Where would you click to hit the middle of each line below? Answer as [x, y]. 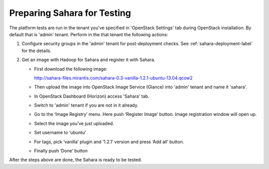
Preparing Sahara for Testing [70, 13]
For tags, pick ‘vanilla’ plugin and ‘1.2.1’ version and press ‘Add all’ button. [109, 142]
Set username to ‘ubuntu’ [60, 133]
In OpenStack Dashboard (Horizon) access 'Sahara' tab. [92, 96]
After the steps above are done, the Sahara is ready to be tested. [75, 160]
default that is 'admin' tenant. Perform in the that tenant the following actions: [89, 34]
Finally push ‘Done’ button [61, 151]
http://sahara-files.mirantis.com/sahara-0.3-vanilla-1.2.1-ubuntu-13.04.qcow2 [113, 78]
